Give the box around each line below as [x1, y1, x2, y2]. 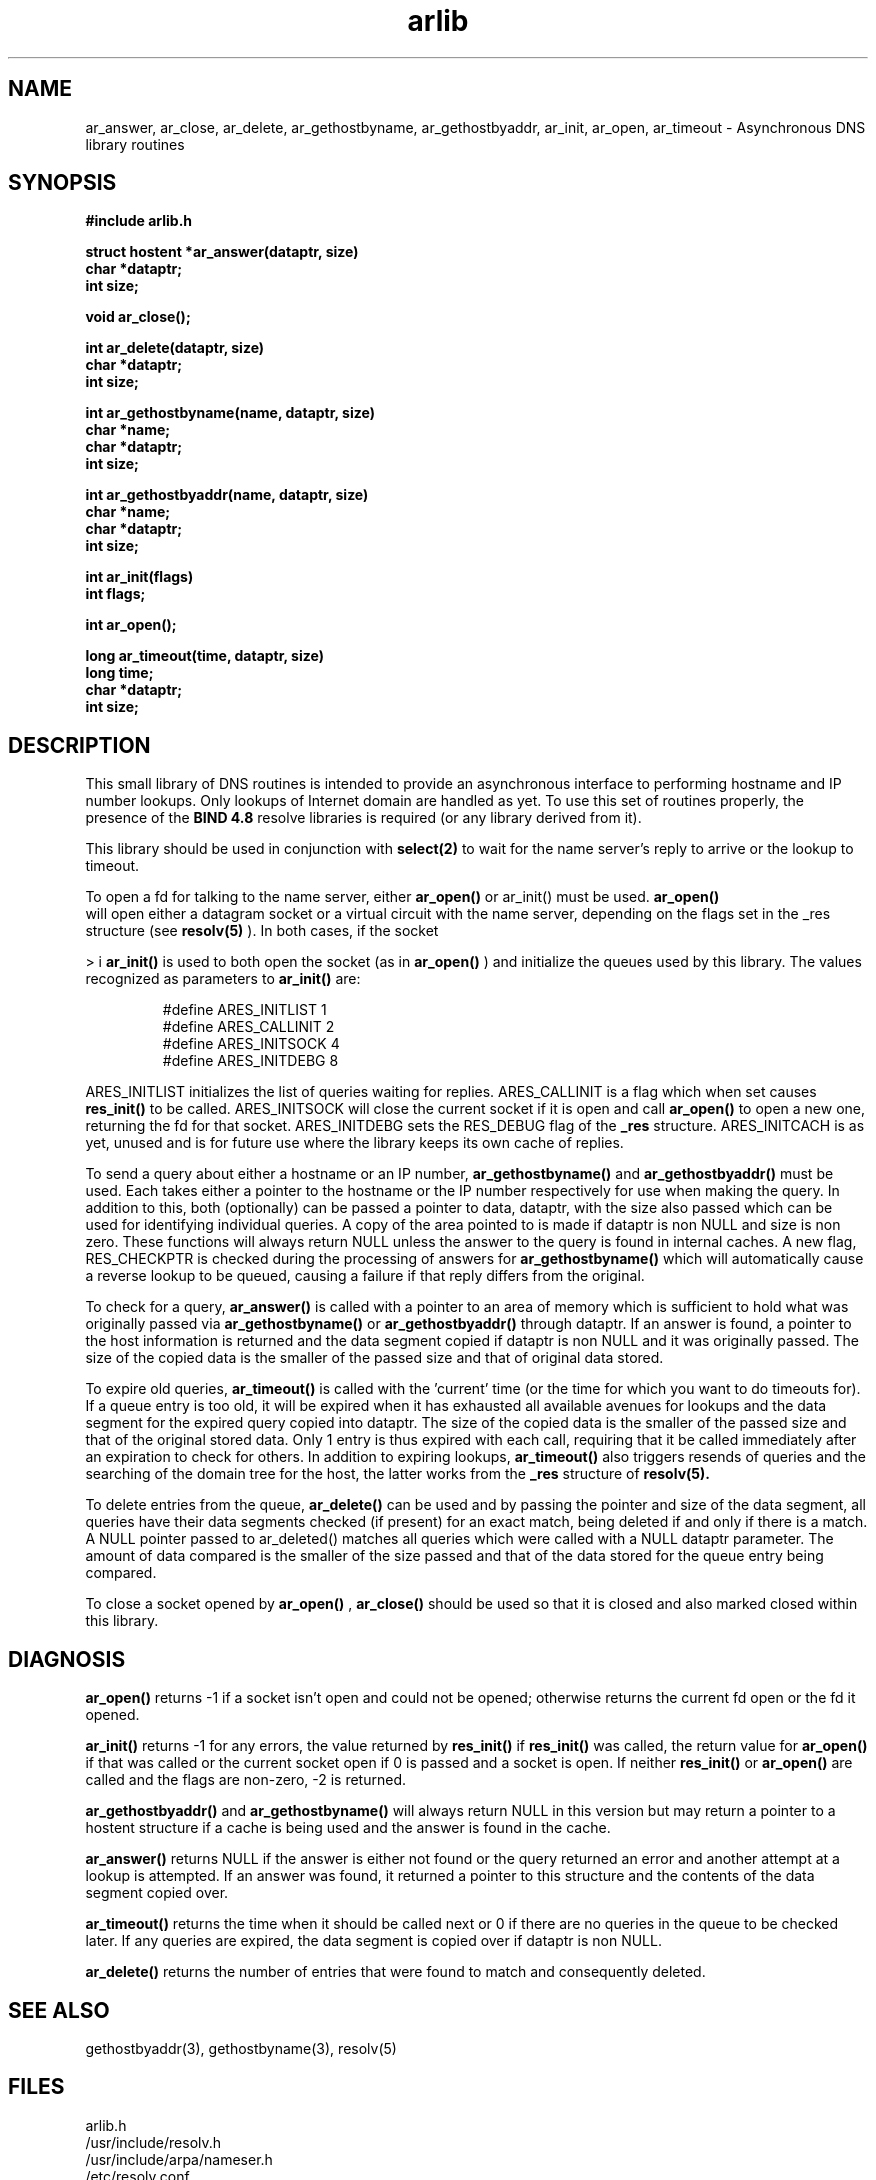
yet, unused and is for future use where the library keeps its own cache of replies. [85, 1134, 624, 1152]
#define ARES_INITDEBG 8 [162, 1052, 339, 1070]
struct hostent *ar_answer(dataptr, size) [85, 243, 359, 261]
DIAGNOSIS [8, 1646, 126, 1672]
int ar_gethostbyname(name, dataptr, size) [85, 404, 375, 422]
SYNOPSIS [8, 170, 117, 196]
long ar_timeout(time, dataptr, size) [85, 647, 324, 665]
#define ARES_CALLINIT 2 [162, 1018, 335, 1036]
